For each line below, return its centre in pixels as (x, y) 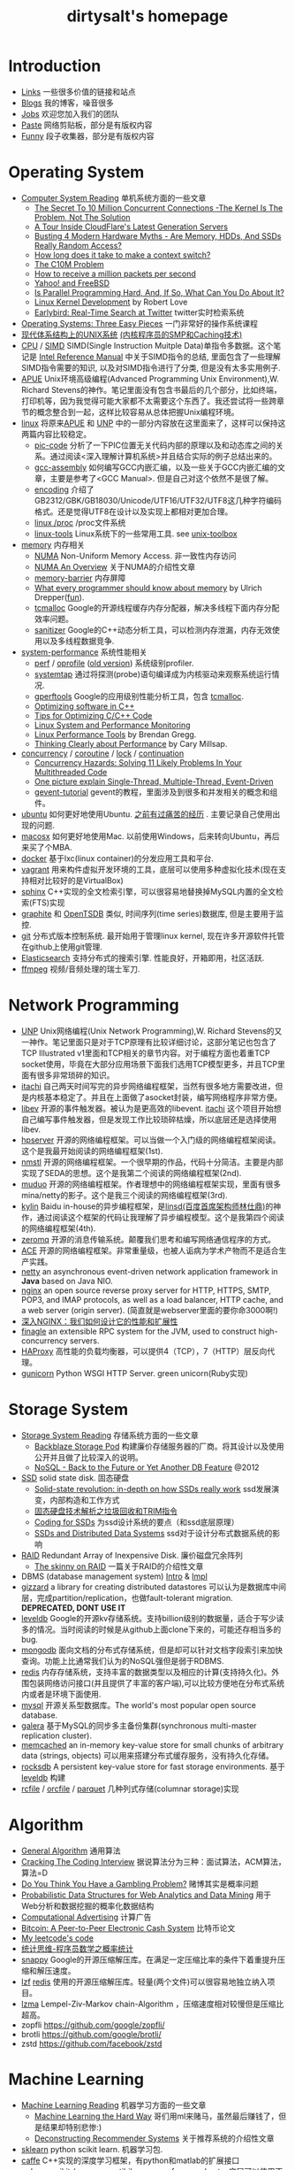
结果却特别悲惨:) (72, 2127)
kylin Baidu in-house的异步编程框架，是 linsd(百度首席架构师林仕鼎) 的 (147, 1206)
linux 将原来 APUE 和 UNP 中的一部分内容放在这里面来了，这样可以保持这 (153, 423)
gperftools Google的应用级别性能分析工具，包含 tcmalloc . (139, 696)
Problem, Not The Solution (82, 217)
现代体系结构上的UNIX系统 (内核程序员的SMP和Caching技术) (132, 335)
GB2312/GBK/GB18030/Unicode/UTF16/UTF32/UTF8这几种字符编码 (158, 500)
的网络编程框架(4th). (58, 1228)
